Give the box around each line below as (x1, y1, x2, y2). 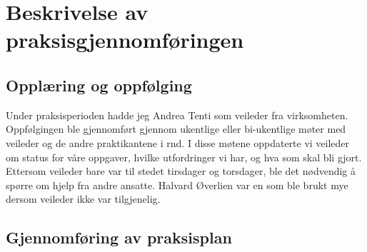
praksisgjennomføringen (6, 25, 244, 54)
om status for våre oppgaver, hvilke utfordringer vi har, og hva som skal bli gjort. (6, 149, 362, 164)
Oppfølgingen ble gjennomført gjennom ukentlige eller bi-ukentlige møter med (6, 121, 346, 136)
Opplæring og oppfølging (6, 74, 192, 96)
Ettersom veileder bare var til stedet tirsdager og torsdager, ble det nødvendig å (6, 163, 356, 178)
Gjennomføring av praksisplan (6, 226, 232, 248)
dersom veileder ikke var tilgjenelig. (6, 191, 161, 206)
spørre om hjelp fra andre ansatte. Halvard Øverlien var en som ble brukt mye (6, 177, 348, 192)
